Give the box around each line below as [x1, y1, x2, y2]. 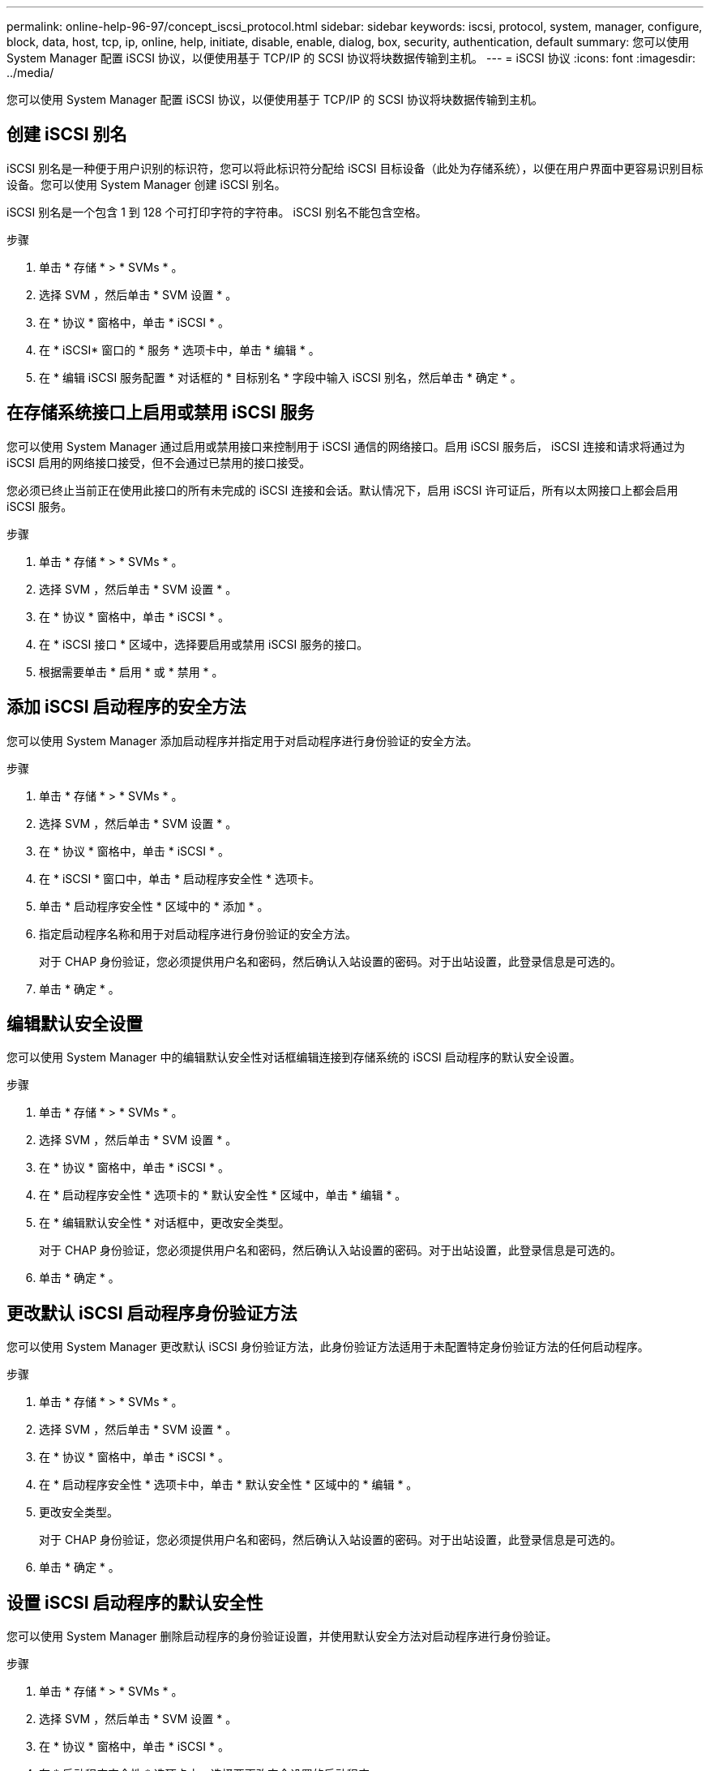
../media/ [6, 66, 54, 79]
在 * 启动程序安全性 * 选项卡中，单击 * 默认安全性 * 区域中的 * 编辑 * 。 [39, 1477, 418, 1492]
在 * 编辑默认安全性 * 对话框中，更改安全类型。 [39, 1216, 290, 1230]
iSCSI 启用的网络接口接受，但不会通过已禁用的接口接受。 [6, 455, 311, 470]
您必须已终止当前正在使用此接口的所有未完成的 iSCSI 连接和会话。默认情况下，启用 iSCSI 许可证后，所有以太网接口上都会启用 [6, 482, 678, 497]
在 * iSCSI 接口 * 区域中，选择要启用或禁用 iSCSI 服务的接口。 [39, 637, 369, 651]
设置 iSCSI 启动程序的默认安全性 [6, 1592, 263, 1613]
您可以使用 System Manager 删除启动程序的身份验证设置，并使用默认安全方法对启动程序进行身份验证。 [6, 1629, 558, 1644]
